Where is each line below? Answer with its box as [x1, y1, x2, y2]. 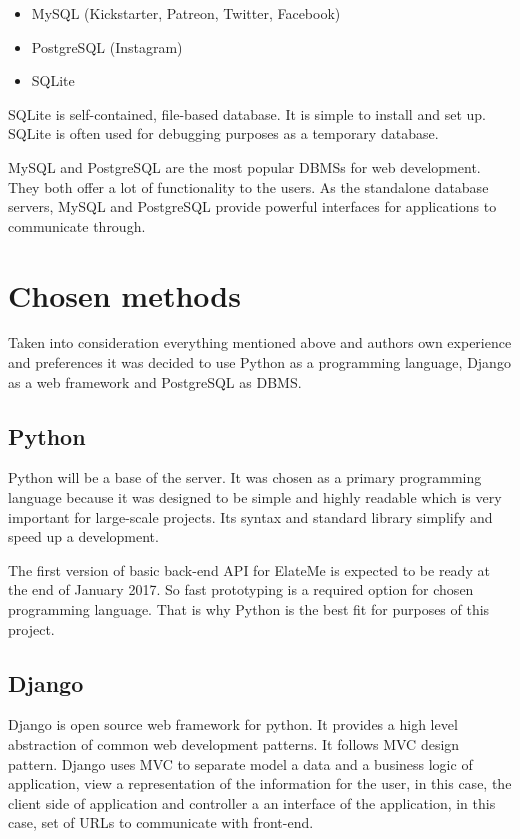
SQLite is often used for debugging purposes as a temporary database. [8, 123, 439, 144]
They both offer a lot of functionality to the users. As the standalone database [8, 176, 489, 197]
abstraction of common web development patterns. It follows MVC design [8, 734, 460, 754]
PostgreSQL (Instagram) [31, 36, 183, 57]
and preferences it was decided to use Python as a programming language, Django [8, 352, 511, 373]
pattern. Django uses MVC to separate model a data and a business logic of [8, 753, 473, 774]
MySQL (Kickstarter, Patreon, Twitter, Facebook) [31, 3, 341, 23]
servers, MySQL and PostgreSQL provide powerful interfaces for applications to [8, 196, 497, 217]
